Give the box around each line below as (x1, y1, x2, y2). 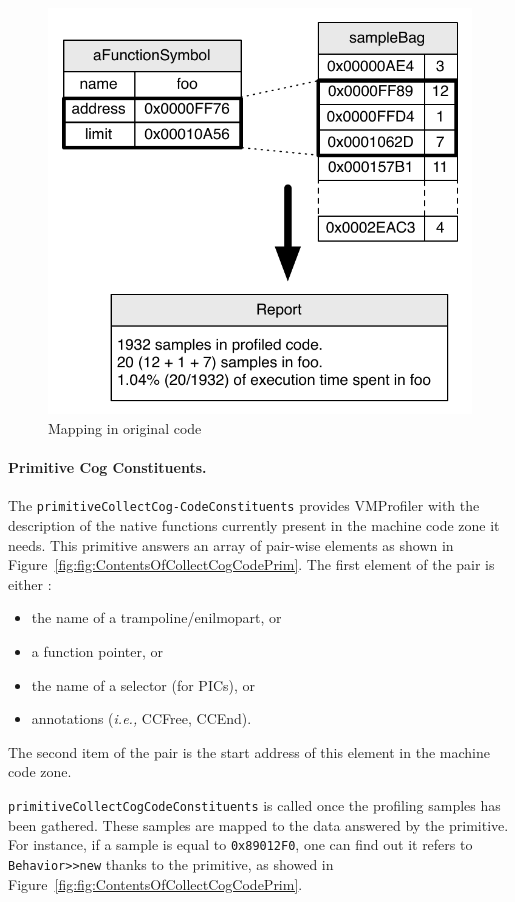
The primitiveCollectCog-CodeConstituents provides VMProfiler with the (8, 495, 480, 516)
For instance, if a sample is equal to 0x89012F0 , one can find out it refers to (8, 834, 473, 855)
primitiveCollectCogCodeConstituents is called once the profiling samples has (8, 794, 501, 815)
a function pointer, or (31, 640, 163, 661)
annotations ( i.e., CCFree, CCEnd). (31, 708, 252, 729)
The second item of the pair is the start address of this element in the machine (8, 741, 490, 762)
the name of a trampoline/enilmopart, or (31, 607, 282, 628)
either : (8, 573, 52, 594)
